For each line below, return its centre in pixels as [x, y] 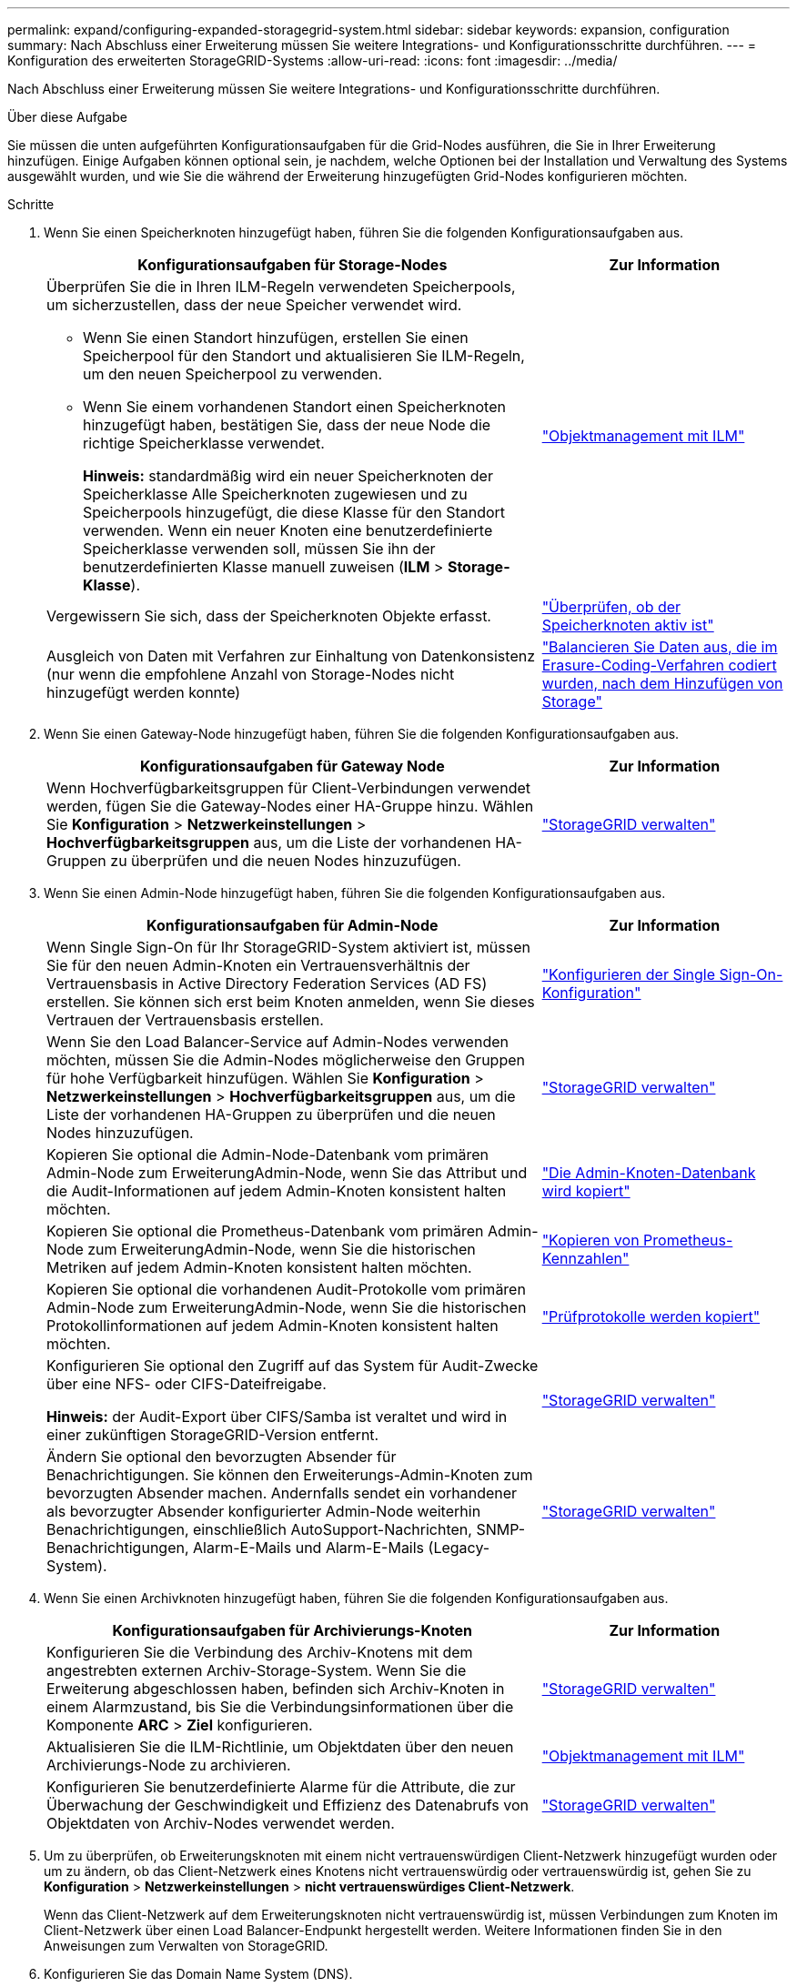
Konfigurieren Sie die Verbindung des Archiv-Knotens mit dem [260, 1652]
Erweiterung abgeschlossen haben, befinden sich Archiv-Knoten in [276, 1689]
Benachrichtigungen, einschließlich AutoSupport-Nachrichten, [259, 1529]
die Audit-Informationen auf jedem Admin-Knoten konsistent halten [277, 1191]
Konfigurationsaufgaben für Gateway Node [292, 766]
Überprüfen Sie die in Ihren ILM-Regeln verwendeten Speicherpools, [281, 287]
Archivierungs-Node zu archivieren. [169, 1765]
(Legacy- [459, 1548]
